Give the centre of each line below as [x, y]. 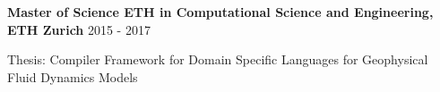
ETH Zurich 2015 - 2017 [79, 29]
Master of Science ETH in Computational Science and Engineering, [220, 12]
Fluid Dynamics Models [73, 76]
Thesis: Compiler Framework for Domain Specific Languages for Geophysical [218, 59]
